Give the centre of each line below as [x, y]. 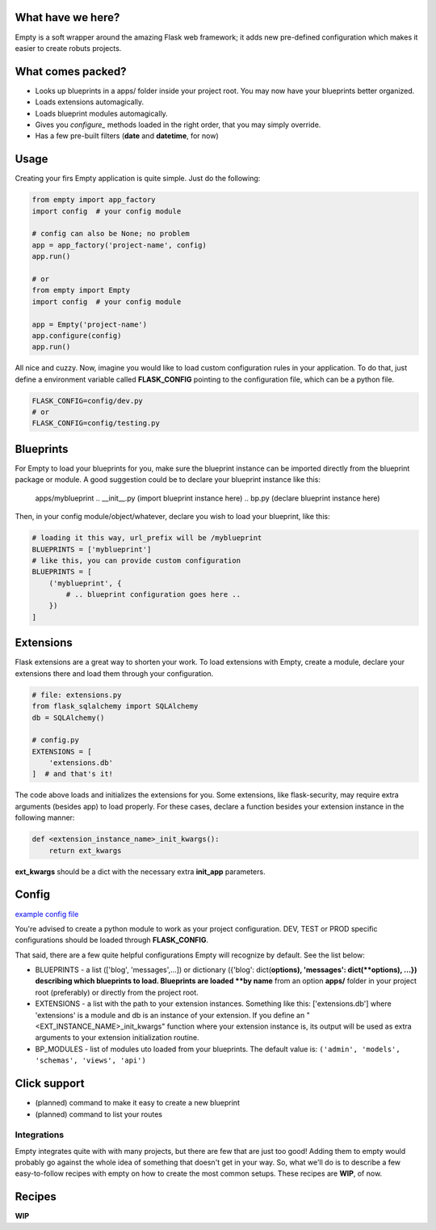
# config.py [56, 740]
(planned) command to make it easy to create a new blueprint [137, 1103]
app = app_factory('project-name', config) [119, 245]
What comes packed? [71, 72]
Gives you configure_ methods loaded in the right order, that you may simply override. [178, 125]
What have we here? [67, 17]
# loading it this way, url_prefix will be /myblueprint [147, 538]
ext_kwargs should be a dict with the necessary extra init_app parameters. [140, 871]
